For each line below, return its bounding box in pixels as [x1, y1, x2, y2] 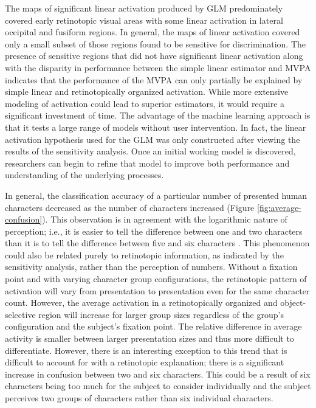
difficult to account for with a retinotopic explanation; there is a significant [5, 356, 284, 368]
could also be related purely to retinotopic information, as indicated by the [5, 248, 284, 261]
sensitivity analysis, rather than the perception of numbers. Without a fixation [5, 260, 298, 273]
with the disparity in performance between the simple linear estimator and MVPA [5, 61, 311, 74]
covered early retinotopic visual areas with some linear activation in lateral [5, 13, 283, 26]
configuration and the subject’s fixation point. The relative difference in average [5, 320, 302, 333]
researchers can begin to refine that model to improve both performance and [5, 156, 290, 169]
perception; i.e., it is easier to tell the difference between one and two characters [5, 224, 303, 237]
